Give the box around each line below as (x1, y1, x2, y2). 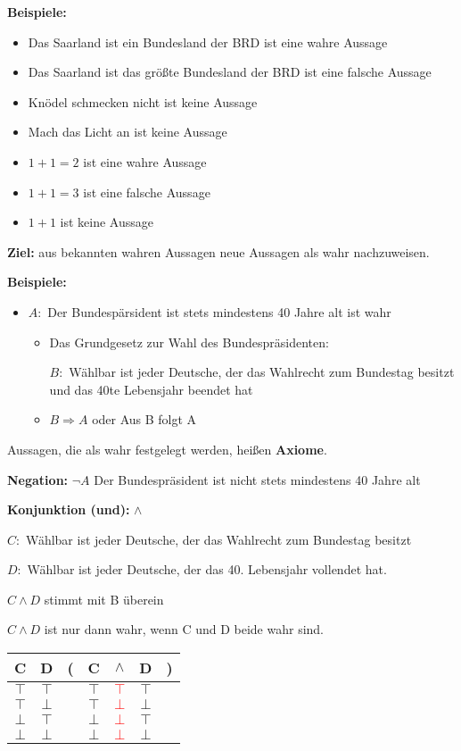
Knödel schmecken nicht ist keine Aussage (28, 92, 258, 111)
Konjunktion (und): (7, 500, 130, 519)
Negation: (7, 470, 69, 488)
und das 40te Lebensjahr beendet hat (49, 380, 253, 398)
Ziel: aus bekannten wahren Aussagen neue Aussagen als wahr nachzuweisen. (7, 242, 430, 261)
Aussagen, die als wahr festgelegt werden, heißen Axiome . (7, 439, 327, 458)
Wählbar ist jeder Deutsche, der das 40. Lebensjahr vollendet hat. (27, 560, 387, 579)
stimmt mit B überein (44, 589, 164, 608)
